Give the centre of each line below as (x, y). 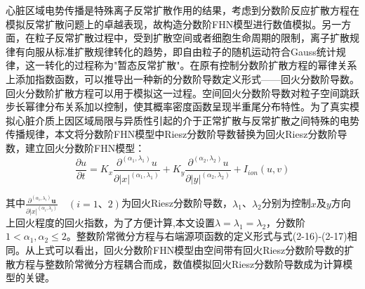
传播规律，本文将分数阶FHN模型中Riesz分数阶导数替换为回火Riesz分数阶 (172, 134)
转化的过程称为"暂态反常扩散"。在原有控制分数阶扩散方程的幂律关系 (201, 65)
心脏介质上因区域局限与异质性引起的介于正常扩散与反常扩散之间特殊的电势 (187, 120)
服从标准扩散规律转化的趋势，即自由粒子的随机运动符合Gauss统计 (185, 51)
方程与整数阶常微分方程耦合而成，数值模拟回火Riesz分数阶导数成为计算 (179, 263)
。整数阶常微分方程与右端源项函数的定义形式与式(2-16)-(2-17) (207, 236)
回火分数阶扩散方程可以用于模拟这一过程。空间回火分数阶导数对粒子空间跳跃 (182, 92)
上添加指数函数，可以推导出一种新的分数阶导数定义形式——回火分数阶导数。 (182, 78)
